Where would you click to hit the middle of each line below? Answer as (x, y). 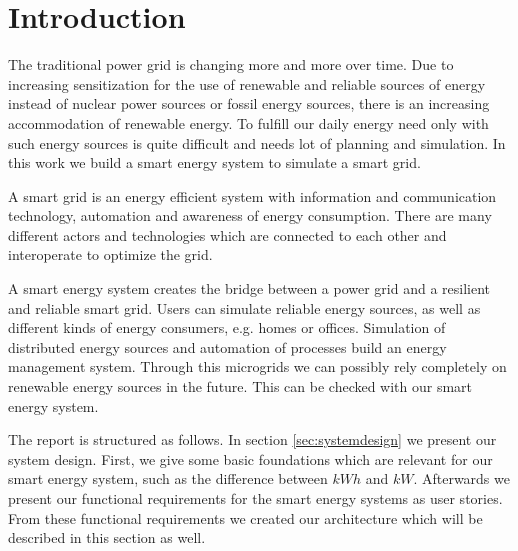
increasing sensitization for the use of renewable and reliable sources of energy (247, 83)
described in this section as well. (107, 537)
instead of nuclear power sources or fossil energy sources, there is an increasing (249, 103)
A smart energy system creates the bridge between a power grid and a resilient (249, 288)
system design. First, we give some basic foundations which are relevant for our (250, 458)
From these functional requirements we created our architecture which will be (245, 517)
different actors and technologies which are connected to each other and (227, 234)
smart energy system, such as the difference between (168, 478)
